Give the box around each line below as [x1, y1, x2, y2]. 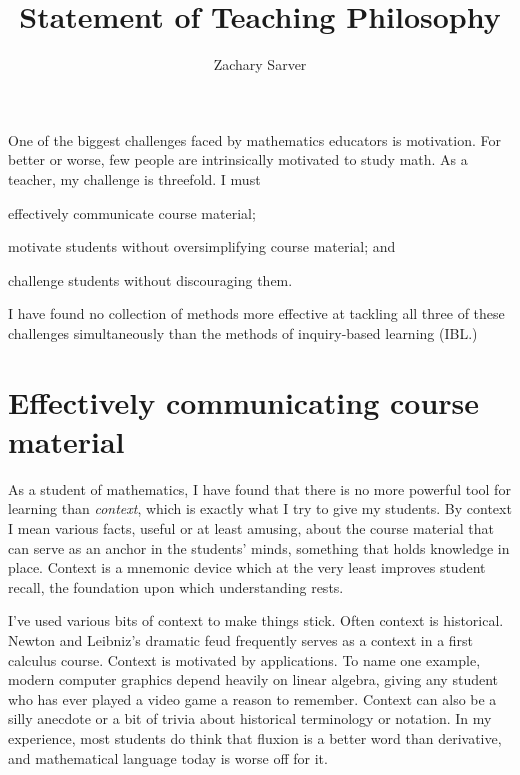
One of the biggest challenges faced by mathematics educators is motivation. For [8, 129, 501, 150]
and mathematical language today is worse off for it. [8, 747, 328, 768]
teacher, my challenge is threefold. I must [8, 168, 261, 189]
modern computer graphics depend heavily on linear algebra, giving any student [8, 669, 499, 690]
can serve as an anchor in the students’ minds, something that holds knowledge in [8, 537, 510, 558]
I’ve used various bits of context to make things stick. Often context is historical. [8, 610, 504, 631]
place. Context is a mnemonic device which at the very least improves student [8, 557, 486, 578]
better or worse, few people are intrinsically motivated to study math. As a [8, 149, 468, 170]
